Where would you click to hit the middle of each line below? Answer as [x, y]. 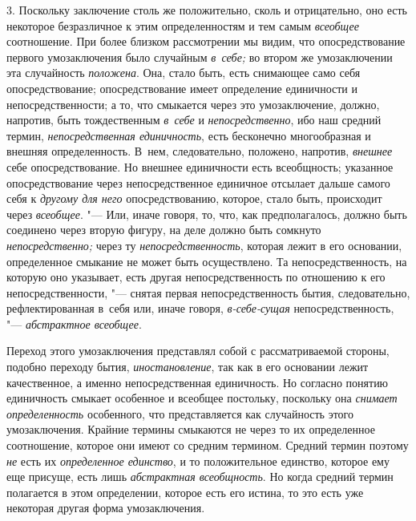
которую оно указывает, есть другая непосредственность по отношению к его [196, 277]
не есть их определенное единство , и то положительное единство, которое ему [198, 460]
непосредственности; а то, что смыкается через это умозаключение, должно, [193, 104]
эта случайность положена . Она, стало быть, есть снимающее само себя [184, 73]
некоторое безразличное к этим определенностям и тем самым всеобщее [183, 25]
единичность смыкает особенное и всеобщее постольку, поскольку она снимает [202, 398]
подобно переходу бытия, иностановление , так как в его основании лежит [188, 367]
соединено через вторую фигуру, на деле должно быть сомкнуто [164, 230]
